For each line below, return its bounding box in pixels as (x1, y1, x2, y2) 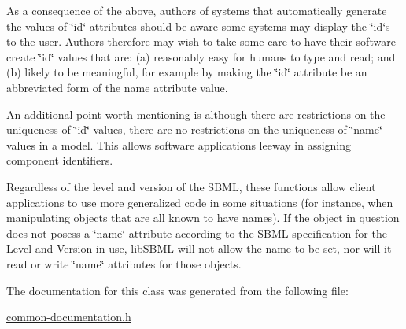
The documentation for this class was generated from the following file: (6, 282, 349, 298)
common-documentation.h (6, 309, 131, 325)
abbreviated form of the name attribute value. (6, 79, 228, 95)
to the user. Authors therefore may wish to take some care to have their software (6, 33, 396, 50)
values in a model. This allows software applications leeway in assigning (6, 136, 352, 153)
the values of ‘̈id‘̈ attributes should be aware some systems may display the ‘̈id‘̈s (6, 17, 390, 34)
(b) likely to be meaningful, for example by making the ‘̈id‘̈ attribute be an (6, 64, 367, 80)
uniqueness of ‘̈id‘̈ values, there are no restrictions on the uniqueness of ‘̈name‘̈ (6, 121, 382, 138)
